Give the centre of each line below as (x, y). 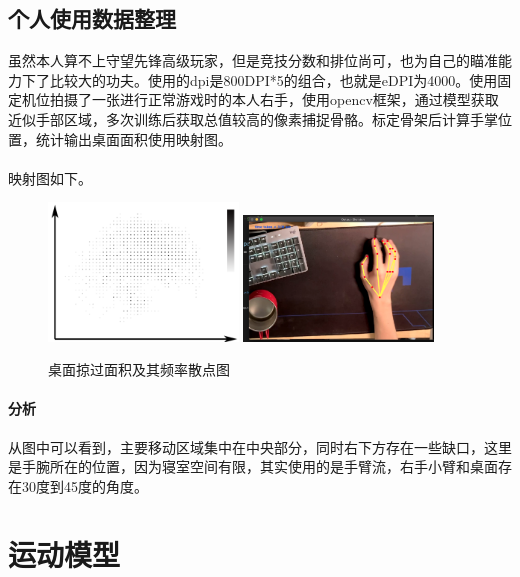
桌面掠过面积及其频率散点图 (139, 369)
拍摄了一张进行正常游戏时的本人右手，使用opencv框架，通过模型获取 (274, 99)
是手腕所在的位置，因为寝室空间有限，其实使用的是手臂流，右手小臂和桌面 (253, 466)
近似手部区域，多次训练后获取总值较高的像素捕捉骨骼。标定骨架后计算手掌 (253, 118)
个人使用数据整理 (92, 18)
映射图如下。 (50, 177)
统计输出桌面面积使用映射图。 (133, 138)
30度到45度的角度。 (84, 485)
